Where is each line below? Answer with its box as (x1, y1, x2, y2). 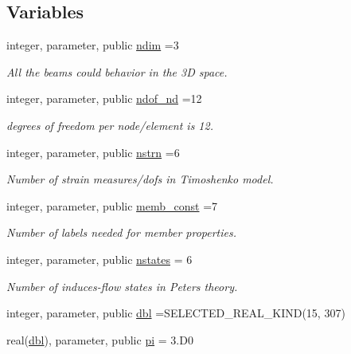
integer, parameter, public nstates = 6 (6, 250, 193, 267)
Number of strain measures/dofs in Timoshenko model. (6, 171, 274, 187)
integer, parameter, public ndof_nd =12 (6, 90, 202, 107)
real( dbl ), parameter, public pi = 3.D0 (6, 331, 193, 348)
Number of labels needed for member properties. (6, 224, 237, 241)
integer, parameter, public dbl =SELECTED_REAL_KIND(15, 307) (6, 305, 345, 321)
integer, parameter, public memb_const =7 (6, 197, 218, 214)
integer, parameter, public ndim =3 (6, 37, 179, 53)
